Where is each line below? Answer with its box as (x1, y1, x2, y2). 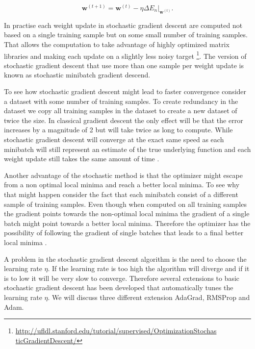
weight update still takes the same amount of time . (4, 153, 159, 164)
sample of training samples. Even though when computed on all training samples (4, 199, 247, 209)
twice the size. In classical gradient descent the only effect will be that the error (4, 115, 243, 125)
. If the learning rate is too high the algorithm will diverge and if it (48, 263, 250, 274)
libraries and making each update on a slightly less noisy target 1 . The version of (4, 49, 247, 61)
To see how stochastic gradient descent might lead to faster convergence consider (4, 86, 247, 97)
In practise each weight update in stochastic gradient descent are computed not (4, 20, 243, 30)
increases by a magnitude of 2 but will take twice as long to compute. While (4, 125, 233, 135)
